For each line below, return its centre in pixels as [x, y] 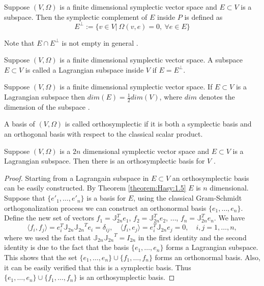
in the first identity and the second [192, 237]
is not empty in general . [100, 42]
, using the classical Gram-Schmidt [188, 198]
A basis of [20, 124]
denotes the [217, 97]
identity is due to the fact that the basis [67, 247]
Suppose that [25, 198]
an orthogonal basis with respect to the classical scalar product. [104, 134]
